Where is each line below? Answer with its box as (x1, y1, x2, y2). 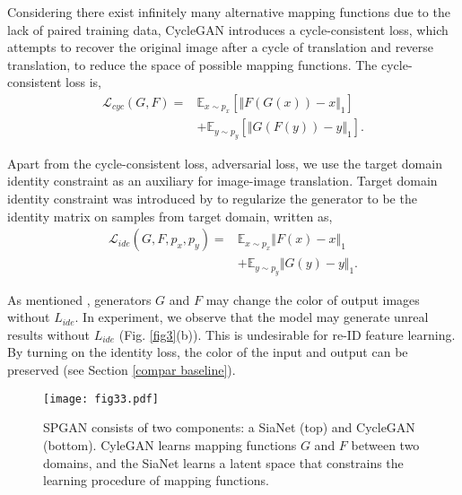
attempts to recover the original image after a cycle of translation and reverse (7, 38, 433, 56)
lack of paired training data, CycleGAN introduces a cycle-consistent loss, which (7, 20, 449, 39)
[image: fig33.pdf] (43, 392, 159, 405)
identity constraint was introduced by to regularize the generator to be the (7, 189, 417, 208)
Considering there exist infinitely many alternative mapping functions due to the (7, 3, 450, 21)
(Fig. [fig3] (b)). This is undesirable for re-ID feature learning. (118, 325, 456, 343)
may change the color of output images (205, 290, 420, 308)
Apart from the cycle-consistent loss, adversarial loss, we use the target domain (7, 153, 442, 172)
